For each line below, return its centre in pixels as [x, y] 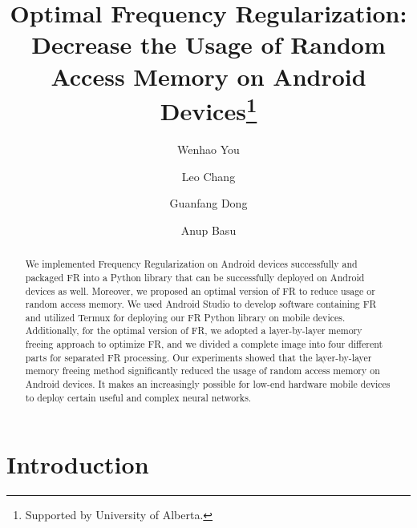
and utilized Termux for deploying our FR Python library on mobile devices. [185, 317]
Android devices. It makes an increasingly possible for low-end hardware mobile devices [208, 384]
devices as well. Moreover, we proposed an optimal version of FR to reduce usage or [200, 290]
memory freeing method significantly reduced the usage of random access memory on [202, 371]
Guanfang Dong [208, 203]
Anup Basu [208, 230]
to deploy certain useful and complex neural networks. [138, 397]
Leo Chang [208, 176]
